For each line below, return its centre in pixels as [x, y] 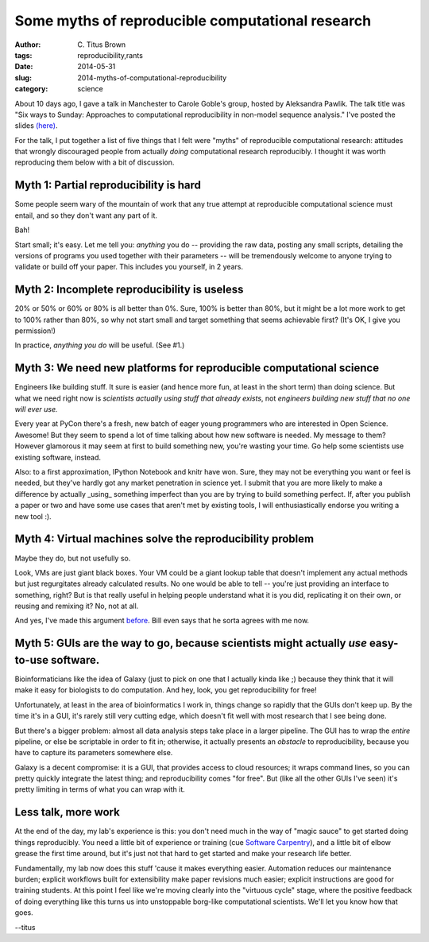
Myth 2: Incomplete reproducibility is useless [129, 290]
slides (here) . [36, 126]
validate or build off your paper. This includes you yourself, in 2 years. [129, 267]
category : [31, 89]
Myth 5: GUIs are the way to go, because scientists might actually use [191, 644]
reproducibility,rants [110, 55]
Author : [28, 45]
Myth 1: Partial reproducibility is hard [108, 186]
